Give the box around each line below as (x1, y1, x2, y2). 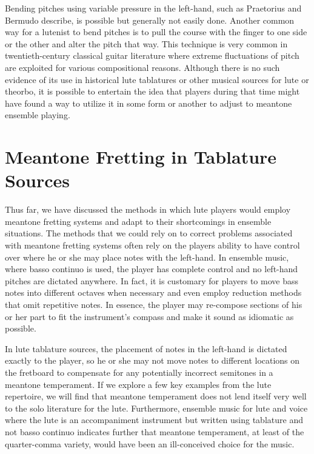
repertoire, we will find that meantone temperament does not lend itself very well (5, 390, 307, 402)
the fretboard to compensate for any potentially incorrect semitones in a (5, 366, 273, 378)
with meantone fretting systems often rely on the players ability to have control (5, 239, 300, 252)
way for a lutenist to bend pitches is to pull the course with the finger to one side (5, 25, 307, 38)
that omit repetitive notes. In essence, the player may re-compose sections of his (5, 298, 302, 310)
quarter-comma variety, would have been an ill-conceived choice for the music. (5, 437, 295, 450)
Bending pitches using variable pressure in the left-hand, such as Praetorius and (5, 2, 302, 14)
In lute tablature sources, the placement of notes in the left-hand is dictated (5, 342, 287, 355)
